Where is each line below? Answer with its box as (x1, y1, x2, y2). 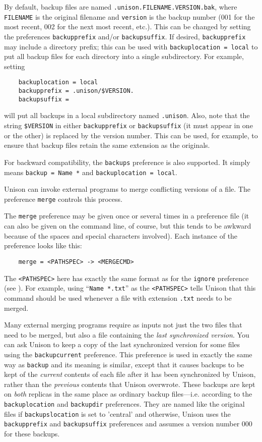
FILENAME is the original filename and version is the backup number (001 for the (4, 11, 255, 22)
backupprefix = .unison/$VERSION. (18, 87, 134, 95)
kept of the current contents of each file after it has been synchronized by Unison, (4, 369, 256, 379)
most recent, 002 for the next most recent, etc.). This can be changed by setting (4, 21, 251, 32)
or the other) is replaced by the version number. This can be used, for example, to (4, 130, 258, 140)
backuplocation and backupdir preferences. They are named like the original (4, 398, 245, 409)
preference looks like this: (4, 240, 82, 251)
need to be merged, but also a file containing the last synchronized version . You (4, 329, 249, 340)
